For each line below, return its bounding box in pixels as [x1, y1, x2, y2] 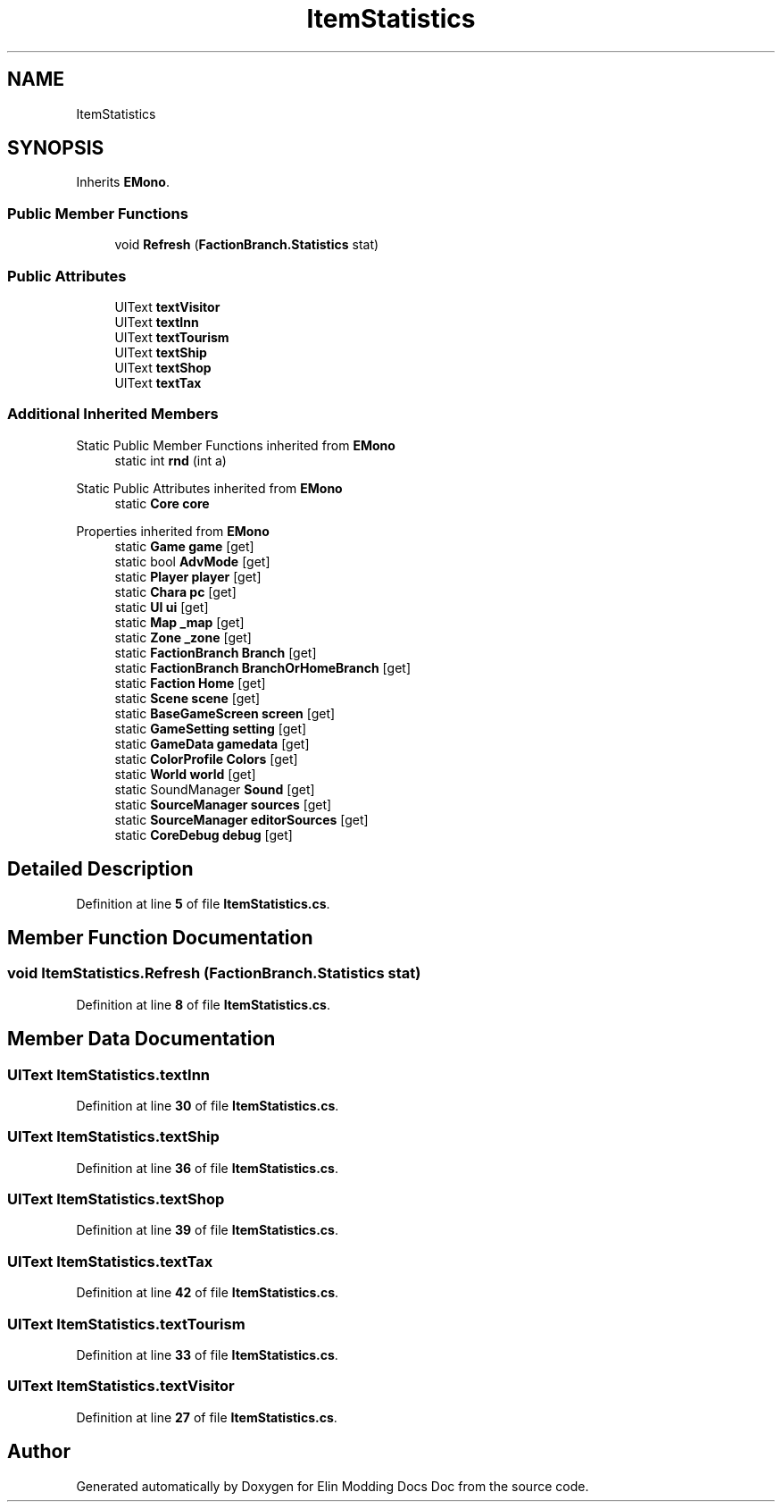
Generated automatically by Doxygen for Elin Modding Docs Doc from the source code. [76, 1478, 589, 1494]
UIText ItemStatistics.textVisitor [7, 1377, 235, 1396]
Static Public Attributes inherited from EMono [76, 480, 343, 496]
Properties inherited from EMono [76, 523, 270, 539]
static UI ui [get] [114, 599, 209, 615]
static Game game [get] [114, 538, 254, 554]
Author [7, 1440, 71, 1463]
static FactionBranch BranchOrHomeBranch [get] [114, 659, 411, 675]
